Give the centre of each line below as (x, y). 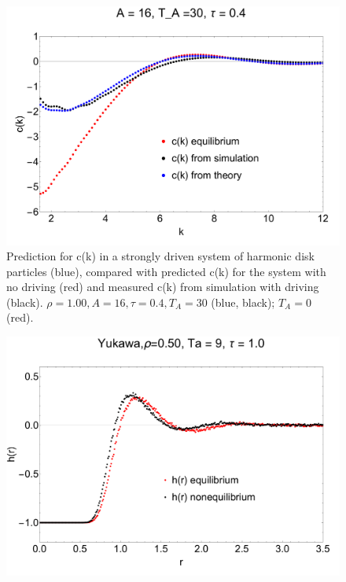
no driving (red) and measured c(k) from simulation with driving (163, 287)
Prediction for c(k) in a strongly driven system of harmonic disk (160, 256)
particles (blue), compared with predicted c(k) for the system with (166, 271)
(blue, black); (243, 302)
